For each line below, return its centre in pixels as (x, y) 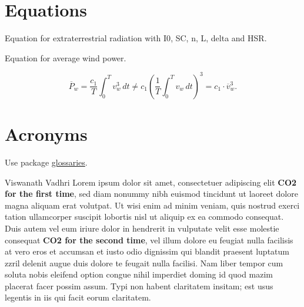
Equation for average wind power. (66, 57)
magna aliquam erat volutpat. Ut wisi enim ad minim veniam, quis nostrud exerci (152, 205)
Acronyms (46, 134)
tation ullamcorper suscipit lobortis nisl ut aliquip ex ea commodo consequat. (144, 217)
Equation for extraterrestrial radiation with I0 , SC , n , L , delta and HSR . (136, 38)
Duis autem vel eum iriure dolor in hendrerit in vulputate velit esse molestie (142, 228)
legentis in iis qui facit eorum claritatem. (78, 297)
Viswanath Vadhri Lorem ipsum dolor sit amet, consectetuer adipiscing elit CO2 (151, 182)
